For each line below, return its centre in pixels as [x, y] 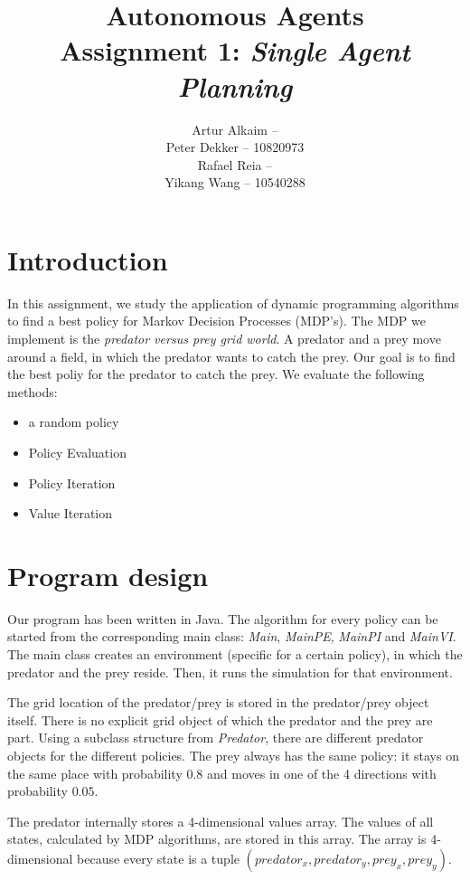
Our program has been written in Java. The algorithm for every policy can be [223, 618]
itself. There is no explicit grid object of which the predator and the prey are [220, 719]
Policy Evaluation [77, 452]
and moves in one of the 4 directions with [322, 773]
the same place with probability [95, 773]
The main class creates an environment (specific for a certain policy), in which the [235, 654]
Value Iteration [70, 513]
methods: [33, 391]
